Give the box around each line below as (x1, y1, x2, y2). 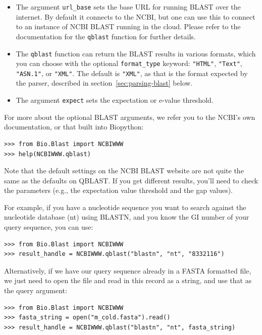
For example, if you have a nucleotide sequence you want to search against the (4, 202, 246, 212)
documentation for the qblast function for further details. (16, 31, 196, 41)
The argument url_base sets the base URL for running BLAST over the (16, 2, 241, 12)
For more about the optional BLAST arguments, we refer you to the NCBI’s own (4, 111, 255, 122)
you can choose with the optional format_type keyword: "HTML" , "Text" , (16, 58, 242, 69)
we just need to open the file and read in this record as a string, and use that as (4, 275, 252, 286)
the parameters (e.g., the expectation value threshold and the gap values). (4, 185, 233, 195)
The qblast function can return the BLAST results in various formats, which (16, 48, 256, 58)
